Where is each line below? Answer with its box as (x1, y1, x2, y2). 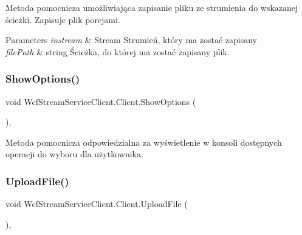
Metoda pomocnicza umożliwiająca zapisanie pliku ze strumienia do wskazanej (5, 1, 298, 13)
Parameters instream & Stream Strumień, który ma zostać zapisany (5, 33, 257, 46)
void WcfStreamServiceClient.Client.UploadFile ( (5, 197, 188, 210)
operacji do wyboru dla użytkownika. (5, 148, 143, 160)
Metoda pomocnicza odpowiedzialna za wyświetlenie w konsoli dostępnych (5, 135, 282, 148)
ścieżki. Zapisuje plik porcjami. (5, 13, 120, 26)
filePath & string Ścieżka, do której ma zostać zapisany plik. (5, 45, 230, 58)
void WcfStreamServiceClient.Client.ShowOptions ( (5, 95, 196, 107)
